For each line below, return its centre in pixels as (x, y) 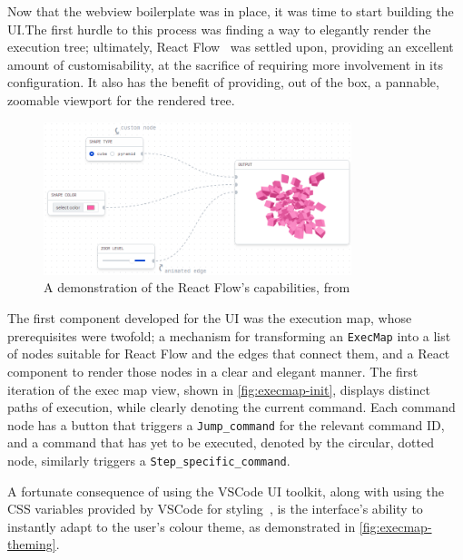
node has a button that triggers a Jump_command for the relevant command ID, (226, 424)
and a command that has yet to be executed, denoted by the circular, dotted (221, 442)
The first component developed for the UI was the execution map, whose (210, 318)
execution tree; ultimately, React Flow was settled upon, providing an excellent (231, 47)
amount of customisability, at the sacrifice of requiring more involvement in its (225, 64)
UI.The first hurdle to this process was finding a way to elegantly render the (219, 29)
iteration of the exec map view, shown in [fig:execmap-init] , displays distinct (219, 389)
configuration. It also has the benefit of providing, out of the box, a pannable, (223, 82)
